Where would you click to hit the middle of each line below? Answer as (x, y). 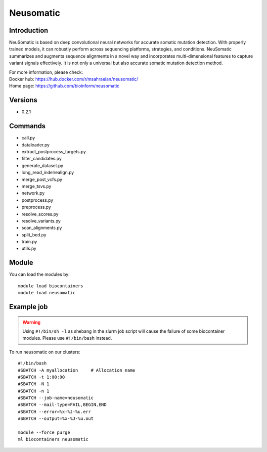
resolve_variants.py (41, 221)
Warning (31, 322)
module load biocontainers (51, 286)
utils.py (29, 249)
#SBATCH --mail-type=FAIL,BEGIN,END (62, 405)
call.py (28, 138)
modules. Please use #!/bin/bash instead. (67, 338)
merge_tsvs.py (36, 186)
